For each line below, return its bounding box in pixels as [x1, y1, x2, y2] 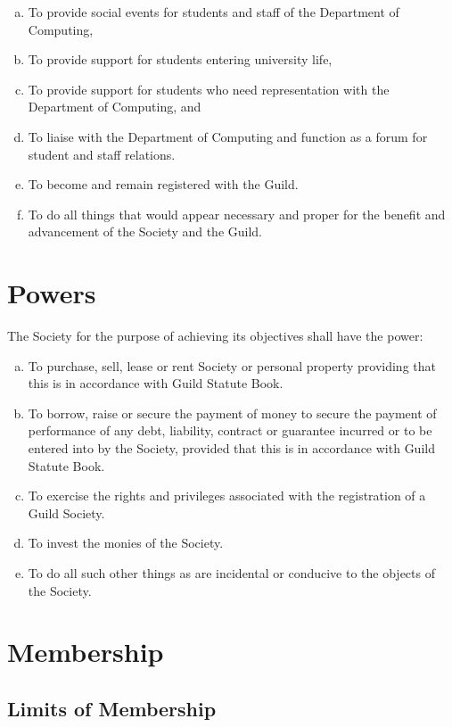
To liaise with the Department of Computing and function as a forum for [28, 127, 428, 145]
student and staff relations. [28, 145, 176, 163]
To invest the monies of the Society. [28, 533, 224, 552]
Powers [7, 275, 96, 311]
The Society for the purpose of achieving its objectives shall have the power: [7, 326, 423, 345]
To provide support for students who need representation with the [28, 79, 390, 98]
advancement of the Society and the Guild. [28, 222, 263, 241]
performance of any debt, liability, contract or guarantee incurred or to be [28, 421, 432, 440]
